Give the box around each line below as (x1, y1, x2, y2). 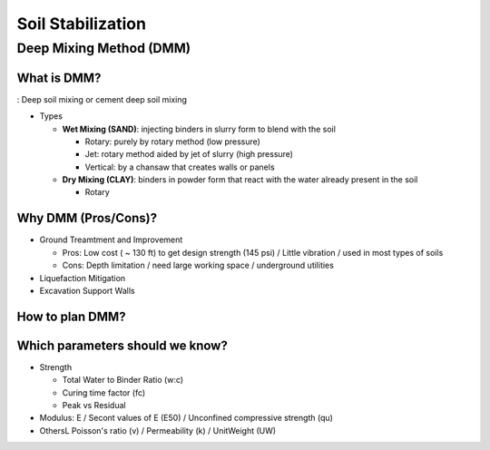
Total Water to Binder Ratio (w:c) (62, 375, 184, 386)
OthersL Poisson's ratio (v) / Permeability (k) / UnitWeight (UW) (39, 425, 277, 435)
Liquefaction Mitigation (39, 272, 126, 283)
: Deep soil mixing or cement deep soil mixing (16, 93, 188, 104)
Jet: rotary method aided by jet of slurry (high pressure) (84, 149, 294, 160)
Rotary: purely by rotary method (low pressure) (84, 136, 260, 147)
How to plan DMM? (16, 308, 126, 324)
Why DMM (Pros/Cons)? (16, 210, 158, 226)
